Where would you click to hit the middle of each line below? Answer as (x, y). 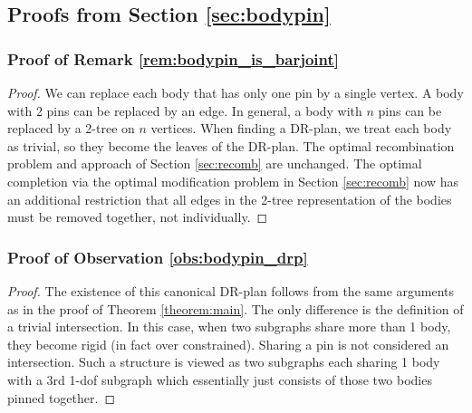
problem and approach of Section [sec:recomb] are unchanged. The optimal (215, 163)
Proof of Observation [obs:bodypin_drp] (158, 257)
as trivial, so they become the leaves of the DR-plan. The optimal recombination (231, 145)
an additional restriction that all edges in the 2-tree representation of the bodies (230, 199)
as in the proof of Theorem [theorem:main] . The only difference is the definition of (236, 308)
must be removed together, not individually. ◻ (138, 217)
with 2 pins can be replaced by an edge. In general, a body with (185, 110)
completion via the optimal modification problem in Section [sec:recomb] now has (233, 181)
